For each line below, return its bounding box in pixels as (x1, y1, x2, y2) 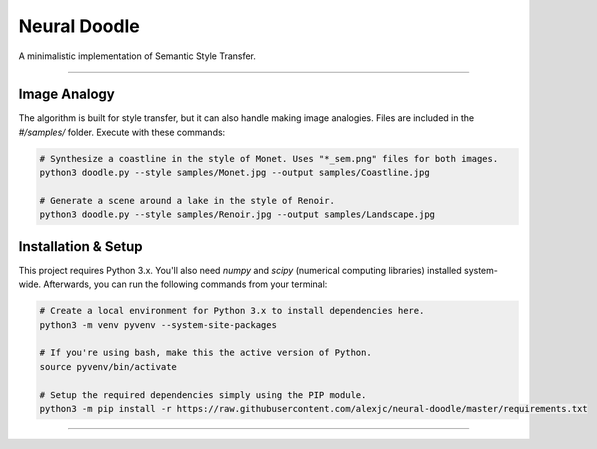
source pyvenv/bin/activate (39, 361, 177, 372)
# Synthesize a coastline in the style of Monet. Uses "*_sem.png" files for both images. (39, 153, 499, 164)
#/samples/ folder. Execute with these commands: (18, 126, 226, 138)
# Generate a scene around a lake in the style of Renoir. (39, 195, 335, 206)
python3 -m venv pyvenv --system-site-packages (39, 319, 277, 330)
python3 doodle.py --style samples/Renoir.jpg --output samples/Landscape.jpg (39, 209, 435, 220)
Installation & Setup (18, 238, 143, 255)
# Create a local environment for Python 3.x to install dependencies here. (39, 305, 425, 317)
